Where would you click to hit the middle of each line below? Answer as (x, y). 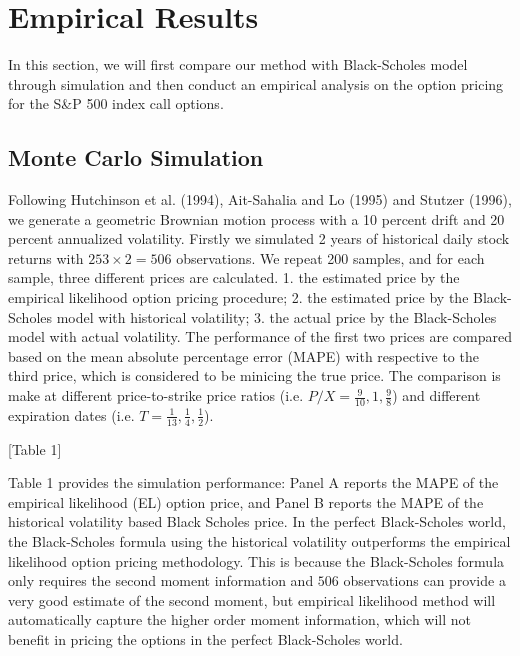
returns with (46, 257)
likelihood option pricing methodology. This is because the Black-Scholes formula (256, 560)
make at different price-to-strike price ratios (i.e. (156, 395)
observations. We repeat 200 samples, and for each (330, 257)
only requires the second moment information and (161, 580)
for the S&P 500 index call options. (116, 103)
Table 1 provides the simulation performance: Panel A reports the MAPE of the (253, 482)
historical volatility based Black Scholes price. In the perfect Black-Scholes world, (257, 521)
